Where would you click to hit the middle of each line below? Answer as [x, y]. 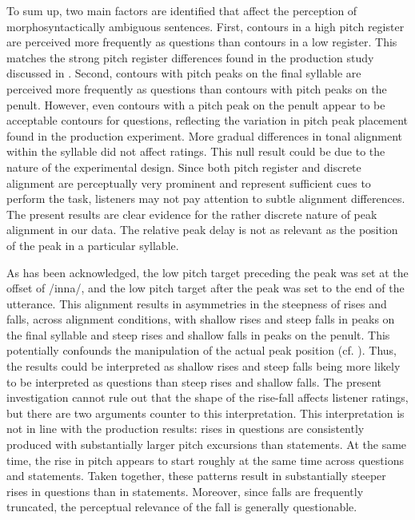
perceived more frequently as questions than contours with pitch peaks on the [197, 88]
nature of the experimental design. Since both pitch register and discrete [184, 167]
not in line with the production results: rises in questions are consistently [186, 429]
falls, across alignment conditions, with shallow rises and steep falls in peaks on [201, 319]
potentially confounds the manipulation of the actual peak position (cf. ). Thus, [202, 350]
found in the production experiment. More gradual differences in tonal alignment [204, 135]
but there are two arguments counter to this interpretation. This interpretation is [206, 413]
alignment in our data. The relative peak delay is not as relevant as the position [202, 230]
